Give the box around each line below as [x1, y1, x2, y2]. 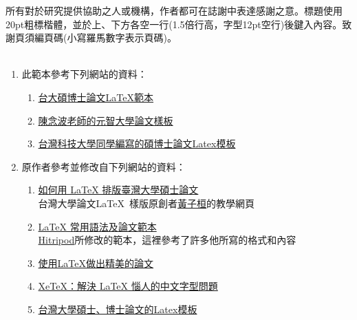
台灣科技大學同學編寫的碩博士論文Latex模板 [38, 136, 236, 151]
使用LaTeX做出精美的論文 [38, 255, 154, 270]
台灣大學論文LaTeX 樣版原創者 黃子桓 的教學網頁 [38, 195, 255, 210]
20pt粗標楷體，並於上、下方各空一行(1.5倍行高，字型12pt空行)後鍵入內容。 [6, 17, 343, 31]
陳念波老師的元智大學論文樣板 [38, 113, 173, 127]
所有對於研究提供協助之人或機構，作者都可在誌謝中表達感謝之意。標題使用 [6, 3, 343, 17]
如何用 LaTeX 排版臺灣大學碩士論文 [38, 182, 199, 197]
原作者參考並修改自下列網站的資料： [21, 159, 186, 173]
